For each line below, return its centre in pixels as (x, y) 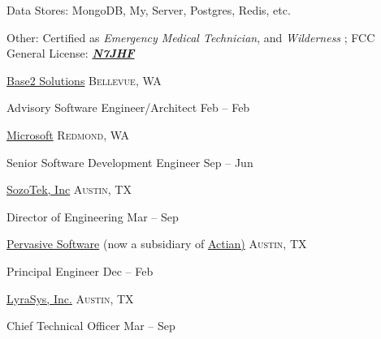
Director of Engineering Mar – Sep (93, 216)
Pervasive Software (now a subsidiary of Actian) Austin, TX (157, 244)
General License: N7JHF (71, 53)
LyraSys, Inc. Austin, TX (70, 298)
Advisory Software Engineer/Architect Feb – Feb (128, 107)
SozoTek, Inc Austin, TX (69, 189)
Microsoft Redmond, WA (68, 134)
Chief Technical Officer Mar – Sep (91, 326)
